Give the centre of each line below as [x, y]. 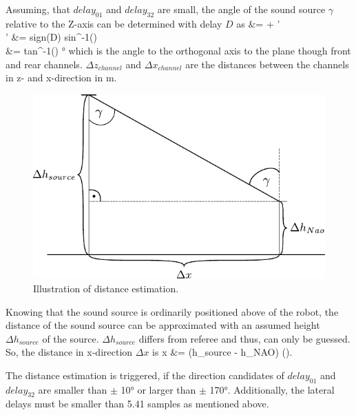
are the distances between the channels [267, 64]
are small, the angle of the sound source [241, 9]
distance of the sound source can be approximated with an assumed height [163, 325]
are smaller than [73, 389]
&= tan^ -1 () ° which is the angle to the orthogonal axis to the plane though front [178, 50]
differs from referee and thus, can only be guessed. [244, 338]
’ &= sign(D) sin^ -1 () [51, 37]
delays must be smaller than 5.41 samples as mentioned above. [137, 404]
